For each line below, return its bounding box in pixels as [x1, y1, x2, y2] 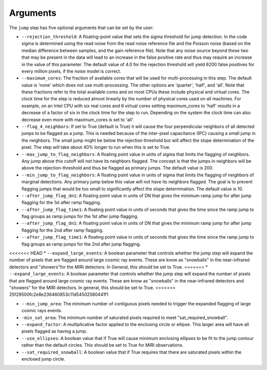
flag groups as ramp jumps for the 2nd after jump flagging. [21, 241, 141, 247]
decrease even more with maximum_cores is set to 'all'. [21, 117, 134, 123]
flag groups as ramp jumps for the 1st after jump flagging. [21, 213, 138, 219]
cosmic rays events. [21, 308, 63, 314]
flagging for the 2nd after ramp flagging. [21, 227, 104, 233]
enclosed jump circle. [21, 356, 65, 362]
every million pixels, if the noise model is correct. [21, 68, 121, 74]
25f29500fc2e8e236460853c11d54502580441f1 [9, 291, 109, 297]
